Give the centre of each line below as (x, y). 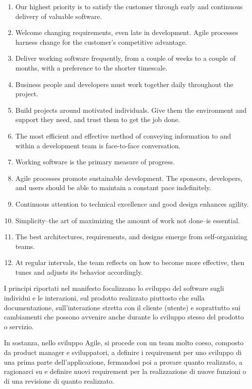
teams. (25, 246)
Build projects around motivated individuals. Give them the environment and (131, 110)
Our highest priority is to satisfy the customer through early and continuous (129, 6)
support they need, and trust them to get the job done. (98, 119)
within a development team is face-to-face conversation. (98, 145)
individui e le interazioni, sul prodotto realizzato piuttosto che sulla (104, 298)
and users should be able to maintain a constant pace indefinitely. (113, 187)
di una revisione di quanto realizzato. (59, 380)
